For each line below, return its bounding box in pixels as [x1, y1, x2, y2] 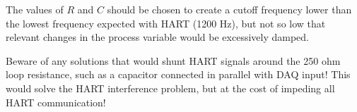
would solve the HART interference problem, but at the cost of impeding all [6, 80, 335, 95]
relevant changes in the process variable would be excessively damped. [6, 30, 310, 44]
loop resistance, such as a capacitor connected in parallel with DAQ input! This [6, 67, 351, 82]
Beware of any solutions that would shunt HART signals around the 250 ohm [6, 53, 341, 68]
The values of [6, 2, 64, 16]
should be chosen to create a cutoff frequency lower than [107, 2, 352, 16]
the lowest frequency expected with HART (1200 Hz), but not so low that [6, 15, 326, 30]
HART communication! [6, 94, 106, 109]
